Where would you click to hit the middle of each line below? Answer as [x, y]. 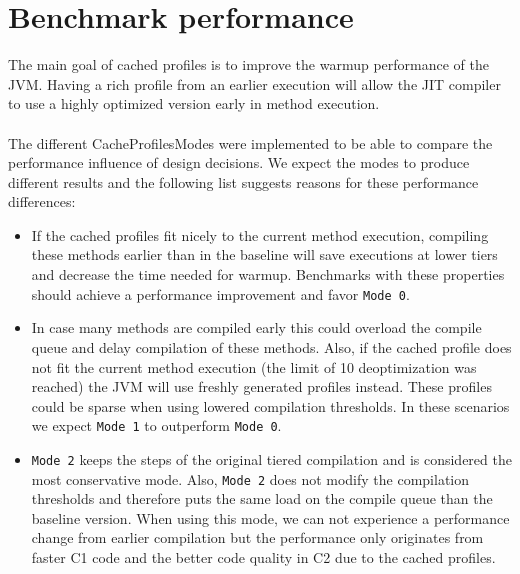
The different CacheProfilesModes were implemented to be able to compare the [250, 142]
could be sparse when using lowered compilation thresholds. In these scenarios [270, 405]
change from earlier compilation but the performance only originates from [257, 537]
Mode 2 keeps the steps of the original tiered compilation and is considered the [271, 458]
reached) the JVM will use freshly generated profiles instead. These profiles [261, 386]
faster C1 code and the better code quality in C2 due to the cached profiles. [263, 557]
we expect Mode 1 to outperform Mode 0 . [156, 425]
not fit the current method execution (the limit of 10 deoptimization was [254, 366]
